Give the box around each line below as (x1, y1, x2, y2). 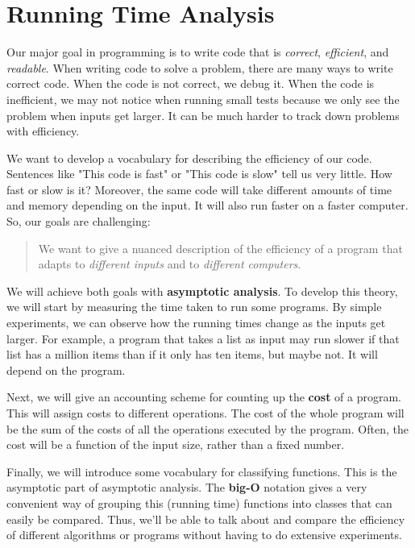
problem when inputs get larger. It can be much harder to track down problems (6, 106, 400, 123)
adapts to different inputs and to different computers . (38, 255, 301, 272)
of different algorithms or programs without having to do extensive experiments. (6, 526, 402, 543)
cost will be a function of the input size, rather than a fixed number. (6, 436, 345, 453)
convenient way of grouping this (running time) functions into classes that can (6, 494, 392, 511)
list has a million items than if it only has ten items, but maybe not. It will (6, 346, 378, 363)
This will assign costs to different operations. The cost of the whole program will (6, 405, 405, 421)
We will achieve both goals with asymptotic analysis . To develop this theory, (6, 282, 398, 299)
